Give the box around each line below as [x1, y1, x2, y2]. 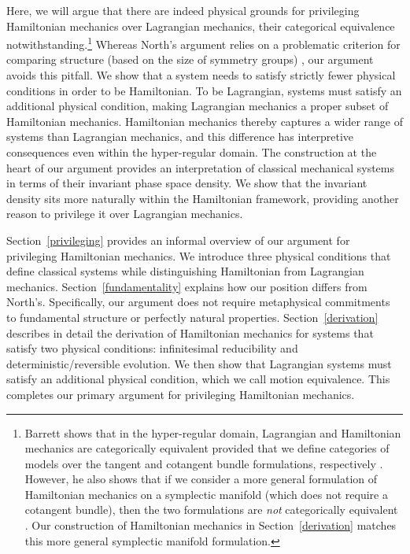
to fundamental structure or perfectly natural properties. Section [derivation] [6, 308, 379, 325]
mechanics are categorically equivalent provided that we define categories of [24, 440, 390, 456]
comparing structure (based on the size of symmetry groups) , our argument [6, 51, 374, 68]
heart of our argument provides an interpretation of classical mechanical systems [6, 159, 395, 175]
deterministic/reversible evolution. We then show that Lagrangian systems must [6, 355, 392, 371]
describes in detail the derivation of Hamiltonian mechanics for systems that [6, 324, 374, 341]
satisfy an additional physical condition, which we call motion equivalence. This [6, 371, 390, 387]
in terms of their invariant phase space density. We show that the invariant [6, 175, 368, 191]
